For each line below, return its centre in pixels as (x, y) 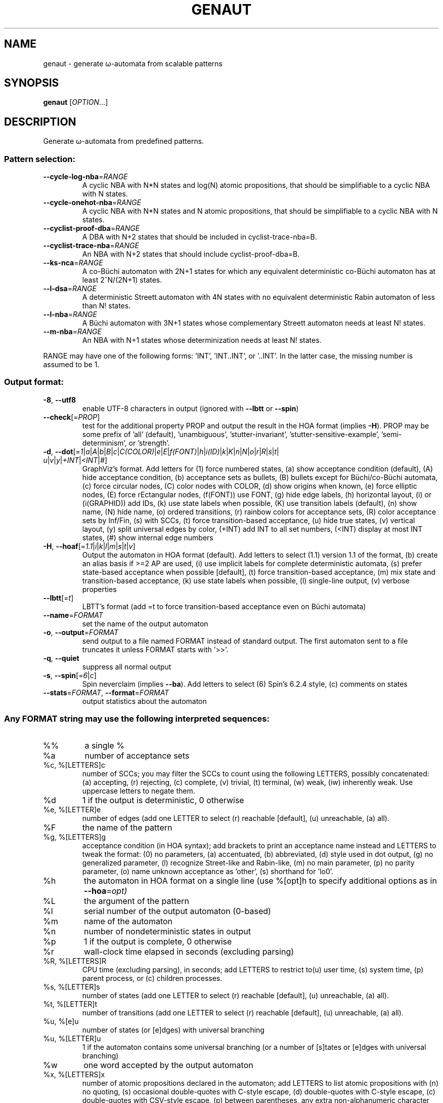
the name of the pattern (127, 827)
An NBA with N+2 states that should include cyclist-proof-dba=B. (191, 254)
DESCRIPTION (40, 122)
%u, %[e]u (61, 1021)
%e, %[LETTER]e (72, 809)
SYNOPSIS (32, 83)
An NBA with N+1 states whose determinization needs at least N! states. (202, 340)
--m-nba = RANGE (72, 332)
